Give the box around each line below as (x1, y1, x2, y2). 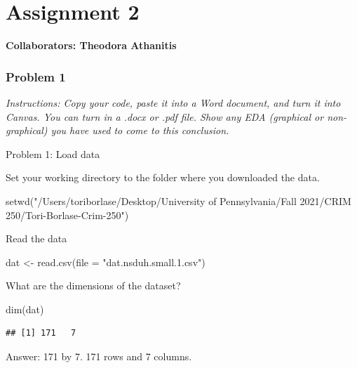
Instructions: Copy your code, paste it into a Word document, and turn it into (6, 95, 341, 110)
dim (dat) (6, 301, 44, 316)
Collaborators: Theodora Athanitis (6, 38, 177, 53)
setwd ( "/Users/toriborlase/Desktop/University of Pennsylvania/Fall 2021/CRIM (6, 193, 351, 208)
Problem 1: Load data (6, 146, 100, 161)
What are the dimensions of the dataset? (6, 278, 181, 293)
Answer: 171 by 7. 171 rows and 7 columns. (6, 349, 192, 364)
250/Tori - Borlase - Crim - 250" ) (6, 207, 129, 222)
